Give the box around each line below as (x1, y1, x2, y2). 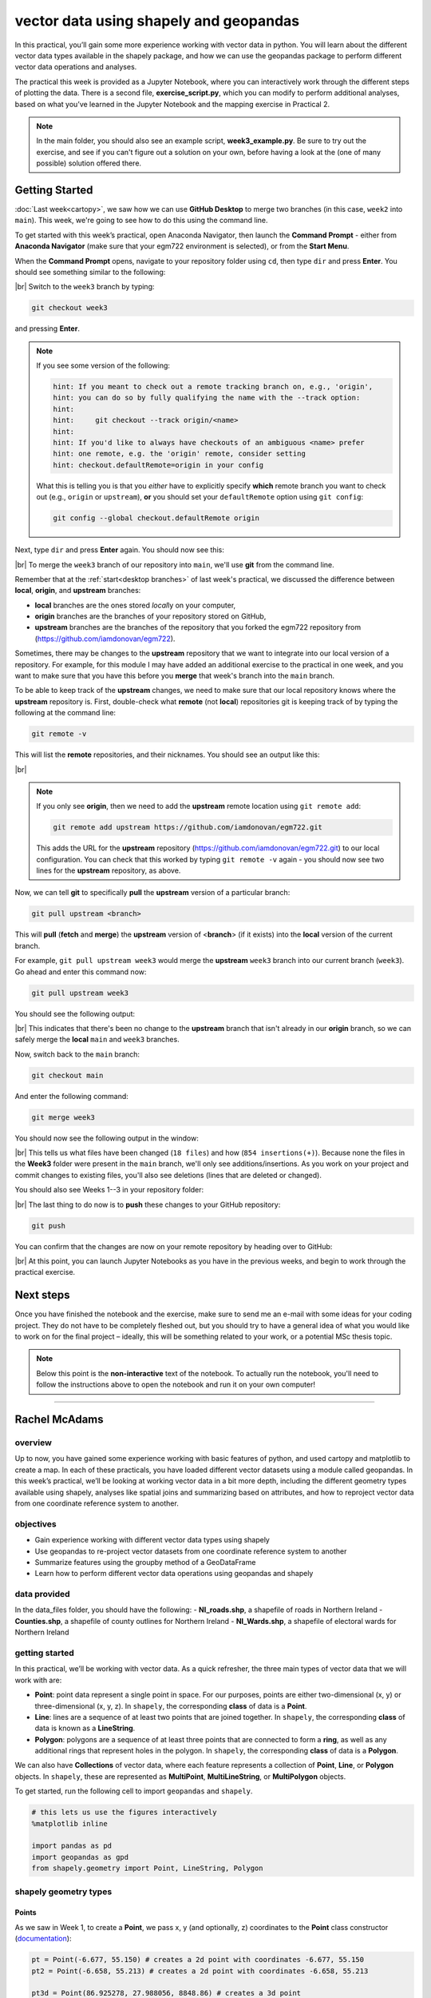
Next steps (14, 1288, 70, 1302)
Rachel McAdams (14, 1413, 104, 1427)
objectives (14, 1518, 57, 1530)
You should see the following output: (14, 1009, 136, 1018)
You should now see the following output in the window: (14, 1133, 199, 1143)
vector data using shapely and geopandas (14, 12, 300, 30)
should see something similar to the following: (14, 267, 166, 277)
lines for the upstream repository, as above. (36, 866, 181, 875)
